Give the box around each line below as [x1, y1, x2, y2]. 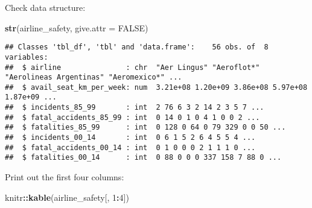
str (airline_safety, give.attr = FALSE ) [5, 21, 148, 34]
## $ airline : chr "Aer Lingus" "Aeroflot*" [5, 63, 260, 72]
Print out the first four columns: [5, 171, 124, 183]
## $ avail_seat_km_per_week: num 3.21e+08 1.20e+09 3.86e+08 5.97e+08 [5, 83, 308, 92]
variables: [5, 52, 48, 61]
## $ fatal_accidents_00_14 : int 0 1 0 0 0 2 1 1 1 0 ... [5, 143, 256, 152]
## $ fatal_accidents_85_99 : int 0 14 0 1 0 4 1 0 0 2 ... [5, 113, 260, 122]
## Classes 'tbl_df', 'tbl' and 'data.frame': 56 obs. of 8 [5, 43, 269, 52]
